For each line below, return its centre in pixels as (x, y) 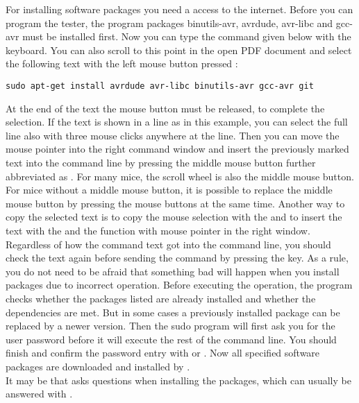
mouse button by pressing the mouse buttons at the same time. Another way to (175, 203)
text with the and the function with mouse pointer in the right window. (158, 230)
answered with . (39, 394)
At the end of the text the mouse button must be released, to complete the (165, 108)
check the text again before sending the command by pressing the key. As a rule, (177, 258)
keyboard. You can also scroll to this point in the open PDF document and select (179, 50)
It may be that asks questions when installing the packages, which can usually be (178, 380)
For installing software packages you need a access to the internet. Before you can (179, 9)
